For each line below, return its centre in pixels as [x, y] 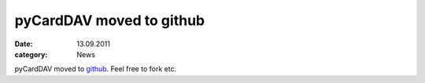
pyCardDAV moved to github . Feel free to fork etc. [96, 69]
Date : [24, 44]
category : [31, 54]
